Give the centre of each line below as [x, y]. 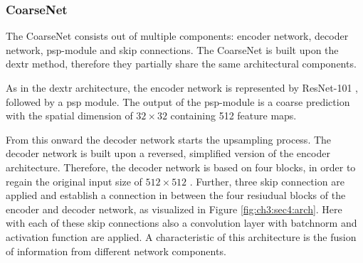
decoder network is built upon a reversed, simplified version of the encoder [168, 153]
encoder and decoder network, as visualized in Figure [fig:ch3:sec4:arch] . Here [174, 209]
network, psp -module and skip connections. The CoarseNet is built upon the [172, 49]
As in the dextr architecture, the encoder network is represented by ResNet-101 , [182, 87]
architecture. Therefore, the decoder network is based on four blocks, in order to [181, 167]
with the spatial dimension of [69, 116]
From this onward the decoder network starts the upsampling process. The [169, 139]
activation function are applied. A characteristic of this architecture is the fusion [181, 236]
